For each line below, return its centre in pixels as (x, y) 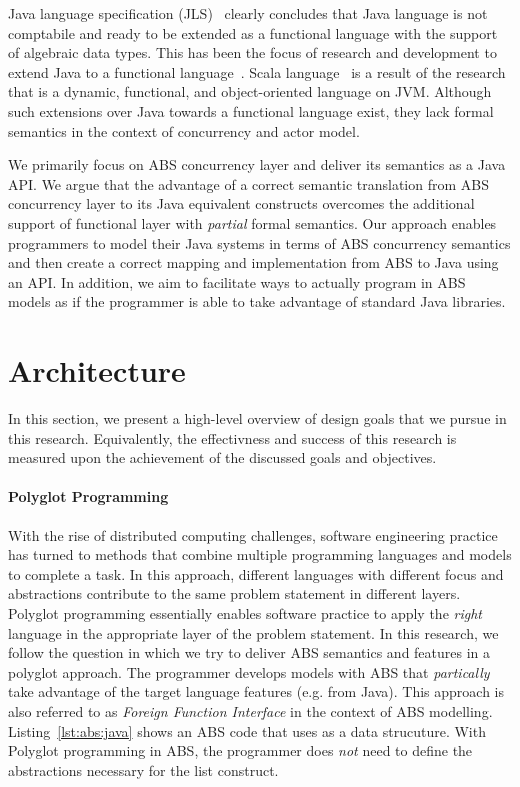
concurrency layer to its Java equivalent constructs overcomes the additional (241, 203)
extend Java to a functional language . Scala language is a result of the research (257, 71)
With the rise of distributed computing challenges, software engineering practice (253, 534)
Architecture (97, 370)
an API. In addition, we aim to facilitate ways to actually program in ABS (237, 281)
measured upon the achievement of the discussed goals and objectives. (222, 457)
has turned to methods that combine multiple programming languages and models (260, 554)
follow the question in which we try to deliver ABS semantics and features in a (249, 652)
